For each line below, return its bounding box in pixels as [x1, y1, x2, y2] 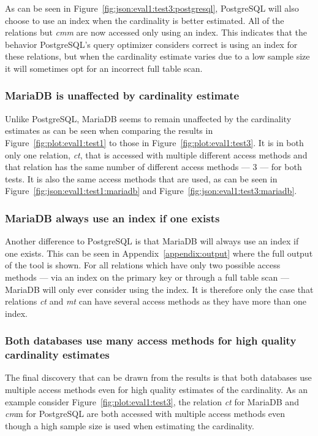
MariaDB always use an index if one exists [5, 210, 220, 225]
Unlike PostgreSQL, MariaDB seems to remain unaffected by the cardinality [5, 112, 292, 125]
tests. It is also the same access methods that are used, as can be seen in [5, 172, 278, 185]
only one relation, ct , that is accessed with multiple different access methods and [5, 148, 308, 161]
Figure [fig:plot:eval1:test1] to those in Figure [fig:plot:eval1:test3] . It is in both [5, 136, 304, 149]
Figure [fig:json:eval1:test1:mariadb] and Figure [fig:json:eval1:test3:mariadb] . [5, 184, 297, 197]
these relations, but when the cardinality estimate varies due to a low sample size [5, 50, 310, 63]
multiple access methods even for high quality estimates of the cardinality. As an [5, 383, 308, 396]
